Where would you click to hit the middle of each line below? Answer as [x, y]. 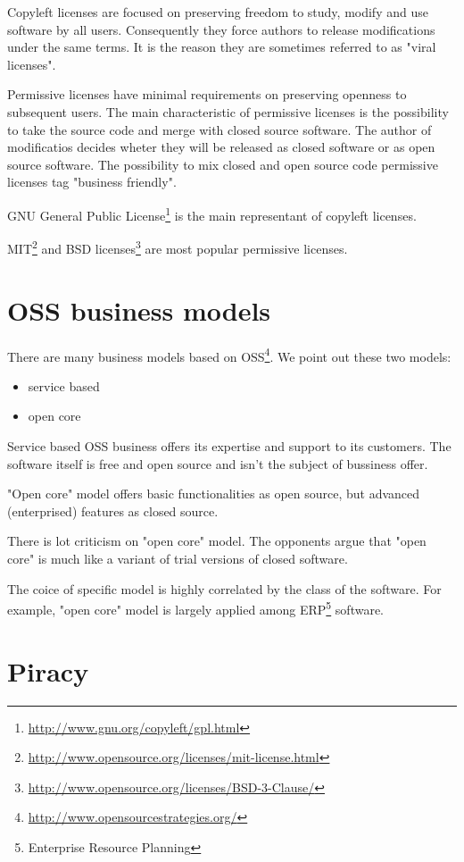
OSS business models [139, 310]
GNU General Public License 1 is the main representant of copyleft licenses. [212, 213]
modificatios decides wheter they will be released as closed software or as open [221, 147]
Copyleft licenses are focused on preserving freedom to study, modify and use [218, 12]
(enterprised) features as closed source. [113, 511]
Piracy [48, 670]
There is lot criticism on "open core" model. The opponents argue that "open [217, 541]
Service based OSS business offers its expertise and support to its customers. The [229, 446]
